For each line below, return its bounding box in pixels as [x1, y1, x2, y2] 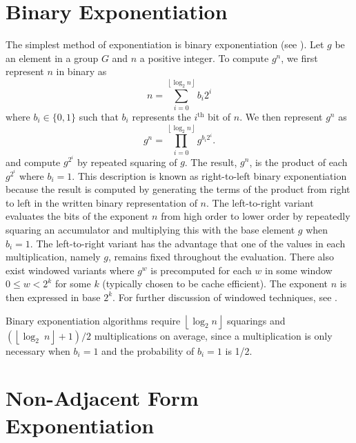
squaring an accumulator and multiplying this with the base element [6, 223, 295, 236]
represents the [132, 110, 191, 124]
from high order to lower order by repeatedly [161, 209, 350, 223]
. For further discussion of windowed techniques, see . [112, 289, 337, 304]
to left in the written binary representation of [6, 195, 197, 209]
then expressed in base [6, 289, 101, 304]
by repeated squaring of [77, 154, 177, 169]
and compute [6, 154, 61, 169]
